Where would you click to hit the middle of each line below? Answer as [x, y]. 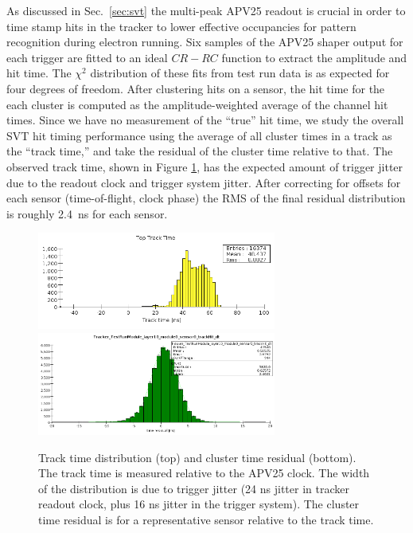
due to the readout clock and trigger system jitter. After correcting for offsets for [204, 182]
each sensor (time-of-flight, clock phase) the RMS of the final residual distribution [206, 198]
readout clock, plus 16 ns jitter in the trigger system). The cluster [199, 504]
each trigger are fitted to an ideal [87, 57]
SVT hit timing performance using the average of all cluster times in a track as [199, 135]
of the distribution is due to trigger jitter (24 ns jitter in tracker [194, 488]
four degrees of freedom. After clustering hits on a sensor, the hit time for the [196, 88]
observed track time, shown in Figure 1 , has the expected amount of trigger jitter [205, 166]
